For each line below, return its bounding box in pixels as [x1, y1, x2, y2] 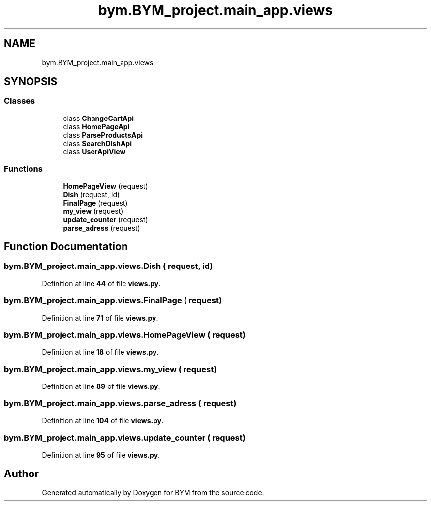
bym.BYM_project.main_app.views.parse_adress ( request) [4, 398, 237, 409]
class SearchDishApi [63, 139, 132, 148]
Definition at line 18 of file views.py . [42, 348, 159, 356]
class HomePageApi [63, 122, 130, 131]
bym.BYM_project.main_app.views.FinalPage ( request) [4, 296, 222, 306]
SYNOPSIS [4, 75, 58, 88]
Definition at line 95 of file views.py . [42, 450, 160, 459]
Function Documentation [4, 240, 128, 253]
